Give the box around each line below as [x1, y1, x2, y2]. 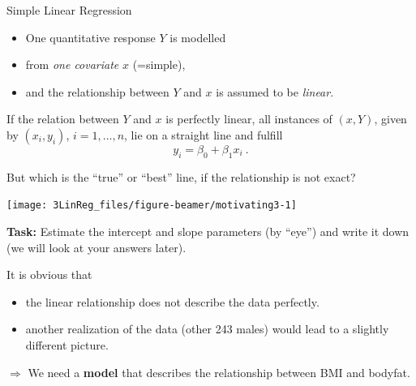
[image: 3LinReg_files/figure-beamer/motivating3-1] [6, 199, 297, 212]
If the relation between [6, 110, 119, 127]
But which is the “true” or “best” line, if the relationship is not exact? [6, 168, 356, 185]
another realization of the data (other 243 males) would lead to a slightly [25, 320, 389, 337]
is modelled [169, 28, 226, 45]
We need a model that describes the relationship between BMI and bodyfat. [28, 363, 410, 380]
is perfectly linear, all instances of [165, 110, 332, 127]
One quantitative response [25, 28, 156, 45]
